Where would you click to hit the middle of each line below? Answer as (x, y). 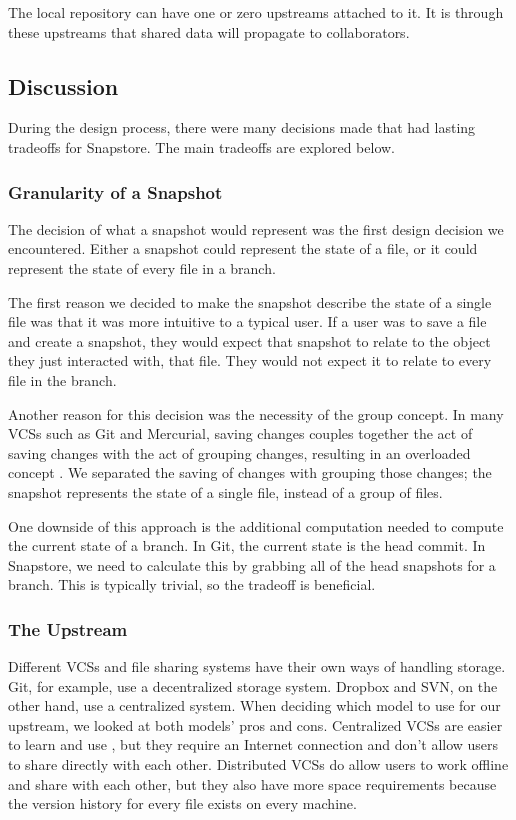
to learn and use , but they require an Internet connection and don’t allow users (253, 744)
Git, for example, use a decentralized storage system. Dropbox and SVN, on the (253, 685)
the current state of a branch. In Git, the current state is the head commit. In (247, 545)
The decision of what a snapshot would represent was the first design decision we (256, 228)
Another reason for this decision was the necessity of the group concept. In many (256, 413)
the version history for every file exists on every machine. (182, 803)
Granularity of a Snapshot (115, 191)
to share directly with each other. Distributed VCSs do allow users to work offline (258, 764)
